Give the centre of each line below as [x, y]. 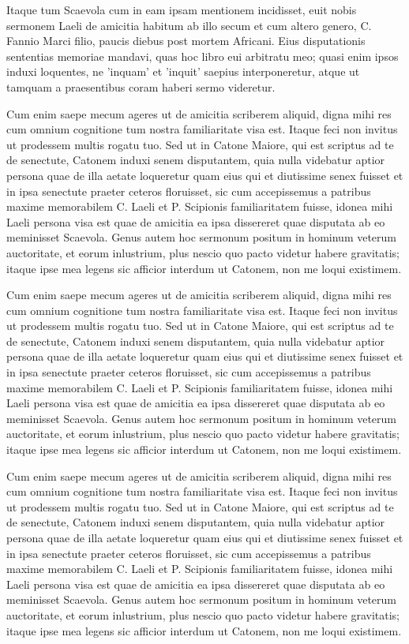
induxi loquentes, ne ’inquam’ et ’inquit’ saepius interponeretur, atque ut [183, 71]
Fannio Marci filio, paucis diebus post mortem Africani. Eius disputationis [186, 41]
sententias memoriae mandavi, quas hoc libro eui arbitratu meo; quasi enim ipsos [203, 56]
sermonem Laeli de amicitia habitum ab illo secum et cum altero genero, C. [189, 25]
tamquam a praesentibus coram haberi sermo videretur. [141, 86]
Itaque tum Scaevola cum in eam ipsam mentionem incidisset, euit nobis [182, 9]
